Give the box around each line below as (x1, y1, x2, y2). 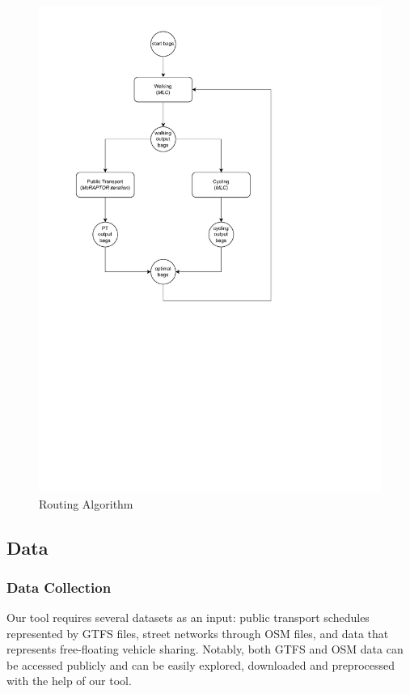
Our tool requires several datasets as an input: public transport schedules (6, 609, 370, 626)
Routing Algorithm (39, 495, 133, 512)
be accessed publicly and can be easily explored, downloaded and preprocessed (6, 656, 395, 673)
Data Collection (6, 577, 112, 597)
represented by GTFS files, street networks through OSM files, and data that (6, 624, 389, 641)
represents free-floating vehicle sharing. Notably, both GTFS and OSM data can (6, 641, 404, 658)
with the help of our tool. (6, 672, 132, 689)
